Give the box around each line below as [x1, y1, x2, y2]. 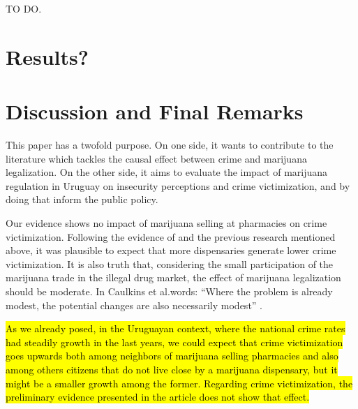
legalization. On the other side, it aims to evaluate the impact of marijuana [6, 165, 328, 179]
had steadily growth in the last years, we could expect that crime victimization [6, 334, 343, 349]
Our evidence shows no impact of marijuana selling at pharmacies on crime [6, 216, 327, 230]
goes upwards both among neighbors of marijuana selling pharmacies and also [6, 348, 338, 363]
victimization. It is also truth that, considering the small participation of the [6, 256, 334, 271]
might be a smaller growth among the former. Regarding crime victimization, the [6, 375, 353, 390]
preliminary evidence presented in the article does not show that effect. [6, 389, 310, 404]
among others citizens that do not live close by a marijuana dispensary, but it [6, 362, 338, 376]
